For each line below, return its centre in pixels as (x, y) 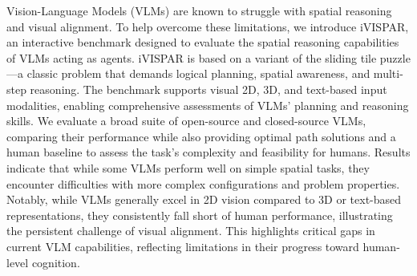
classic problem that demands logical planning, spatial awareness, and (198, 73)
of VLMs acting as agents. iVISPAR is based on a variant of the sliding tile (192, 57)
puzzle (395, 57)
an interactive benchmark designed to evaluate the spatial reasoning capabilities (203, 42)
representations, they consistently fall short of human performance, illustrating (200, 215)
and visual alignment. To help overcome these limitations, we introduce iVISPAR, (208, 26)
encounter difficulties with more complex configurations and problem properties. (203, 183)
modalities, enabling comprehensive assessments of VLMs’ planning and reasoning (208, 105)
